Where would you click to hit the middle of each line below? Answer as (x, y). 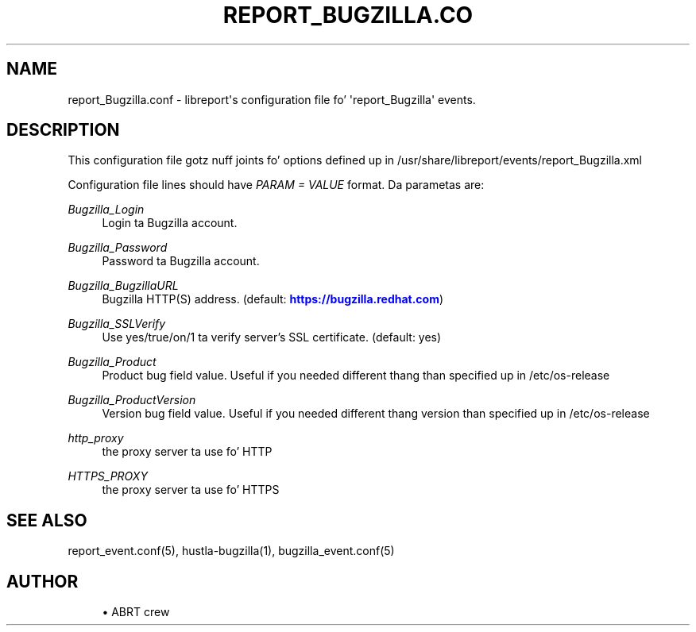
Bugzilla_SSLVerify (117, 324)
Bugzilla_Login (106, 210)
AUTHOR (43, 581)
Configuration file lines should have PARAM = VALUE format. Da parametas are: (276, 185)
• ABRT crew (136, 612)
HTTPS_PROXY (108, 476)
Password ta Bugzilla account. (181, 261)
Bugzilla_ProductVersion (132, 400)
